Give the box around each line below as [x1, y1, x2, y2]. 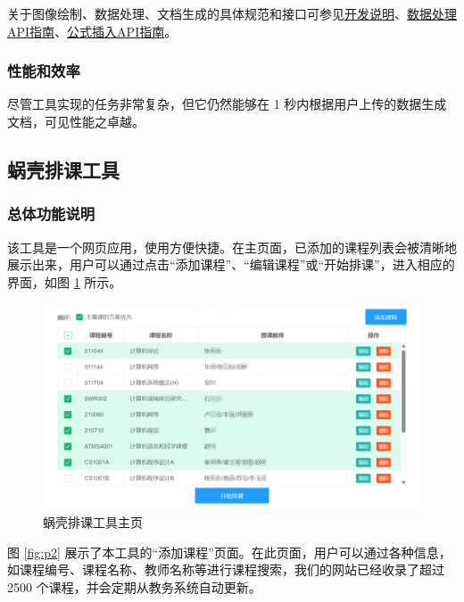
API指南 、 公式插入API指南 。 [7, 21, 178, 40]
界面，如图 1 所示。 [7, 272, 122, 291]
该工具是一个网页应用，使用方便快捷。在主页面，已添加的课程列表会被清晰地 [7, 237, 457, 256]
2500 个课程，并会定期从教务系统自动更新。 [7, 577, 261, 596]
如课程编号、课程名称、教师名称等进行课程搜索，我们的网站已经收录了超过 [7, 560, 444, 579]
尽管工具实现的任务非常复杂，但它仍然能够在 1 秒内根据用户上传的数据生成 [7, 95, 447, 113]
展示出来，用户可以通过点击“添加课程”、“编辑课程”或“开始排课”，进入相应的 [7, 255, 455, 274]
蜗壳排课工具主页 [43, 513, 143, 532]
